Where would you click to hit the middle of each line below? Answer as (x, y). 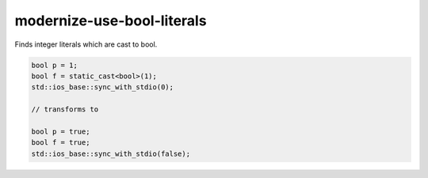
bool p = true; (61, 131)
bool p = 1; (55, 65)
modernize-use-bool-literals (111, 21)
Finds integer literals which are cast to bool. (86, 44)
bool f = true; (61, 143)
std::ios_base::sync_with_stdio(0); (103, 87)
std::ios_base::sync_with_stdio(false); (111, 153)
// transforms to (65, 110)
